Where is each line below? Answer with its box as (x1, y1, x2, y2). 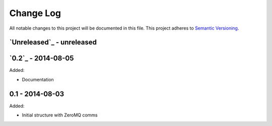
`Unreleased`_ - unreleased (9, 38, 97, 47)
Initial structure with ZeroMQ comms (22, 112, 98, 118)
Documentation (22, 76, 54, 82)
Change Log (9, 8, 61, 19)
